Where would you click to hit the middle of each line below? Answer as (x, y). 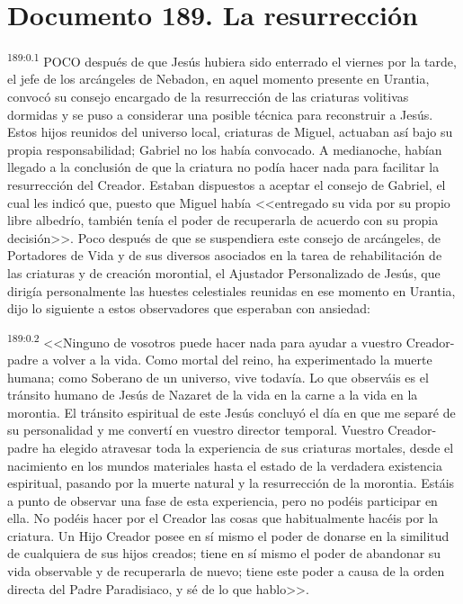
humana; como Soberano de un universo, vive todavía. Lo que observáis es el (218, 377)
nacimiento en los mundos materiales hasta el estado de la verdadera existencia (225, 465)
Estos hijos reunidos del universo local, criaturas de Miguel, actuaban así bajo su (230, 132)
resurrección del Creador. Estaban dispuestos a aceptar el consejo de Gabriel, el (227, 184)
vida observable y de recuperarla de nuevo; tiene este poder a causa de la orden (226, 571)
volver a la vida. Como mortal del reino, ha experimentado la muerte (242, 359)
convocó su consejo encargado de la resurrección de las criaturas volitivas (208, 96)
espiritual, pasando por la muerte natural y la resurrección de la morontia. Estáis (231, 483)
